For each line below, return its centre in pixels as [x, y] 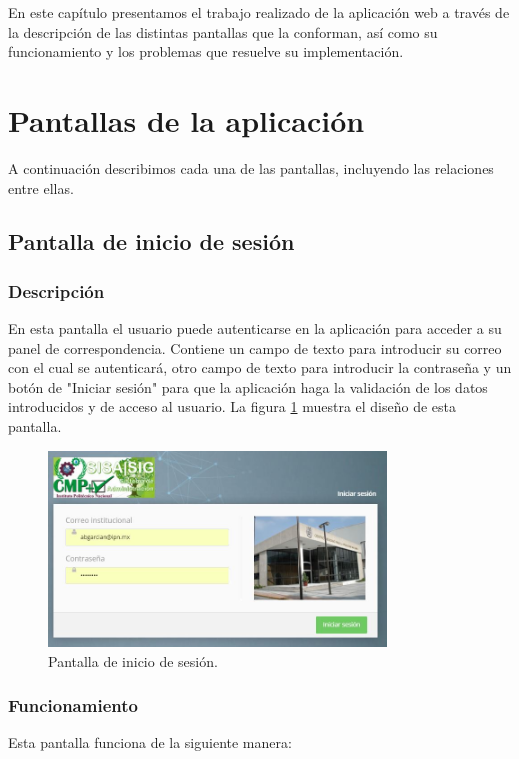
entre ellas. [41, 187]
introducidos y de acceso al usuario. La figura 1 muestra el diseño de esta [232, 406]
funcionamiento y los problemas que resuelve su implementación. [206, 51]
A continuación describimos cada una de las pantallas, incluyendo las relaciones [251, 167]
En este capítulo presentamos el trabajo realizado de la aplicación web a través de [259, 12]
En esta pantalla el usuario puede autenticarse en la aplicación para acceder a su [255, 328]
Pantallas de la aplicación [186, 119]
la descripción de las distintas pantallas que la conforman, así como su [223, 31]
